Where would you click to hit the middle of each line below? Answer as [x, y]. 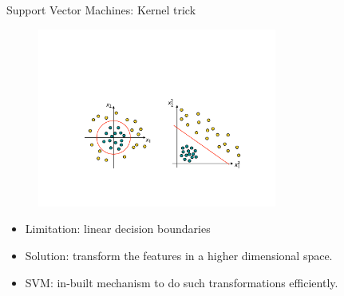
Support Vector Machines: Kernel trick [101, 10]
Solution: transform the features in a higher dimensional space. [179, 256]
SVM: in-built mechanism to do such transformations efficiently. [182, 282]
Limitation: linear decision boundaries [118, 229]
